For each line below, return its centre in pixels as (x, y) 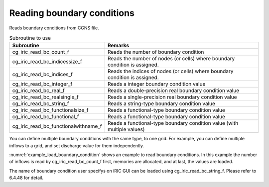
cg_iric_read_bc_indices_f (43, 75)
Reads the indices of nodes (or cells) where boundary (170, 71)
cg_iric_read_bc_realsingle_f (46, 97)
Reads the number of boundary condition (156, 52)
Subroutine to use (30, 38)
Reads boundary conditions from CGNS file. (54, 28)
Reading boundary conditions (72, 13)
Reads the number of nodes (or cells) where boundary (171, 59)
